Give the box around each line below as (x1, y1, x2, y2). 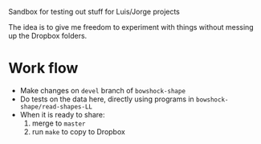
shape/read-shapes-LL (19, 102, 92, 111)
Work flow (8, 60, 79, 77)
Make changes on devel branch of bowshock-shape (19, 85, 186, 95)
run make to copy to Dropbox (31, 126, 126, 136)
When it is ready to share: (19, 109, 106, 119)
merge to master (31, 118, 86, 128)
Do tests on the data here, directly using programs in (19, 94, 194, 104)
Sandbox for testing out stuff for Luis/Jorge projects (8, 7, 181, 16)
